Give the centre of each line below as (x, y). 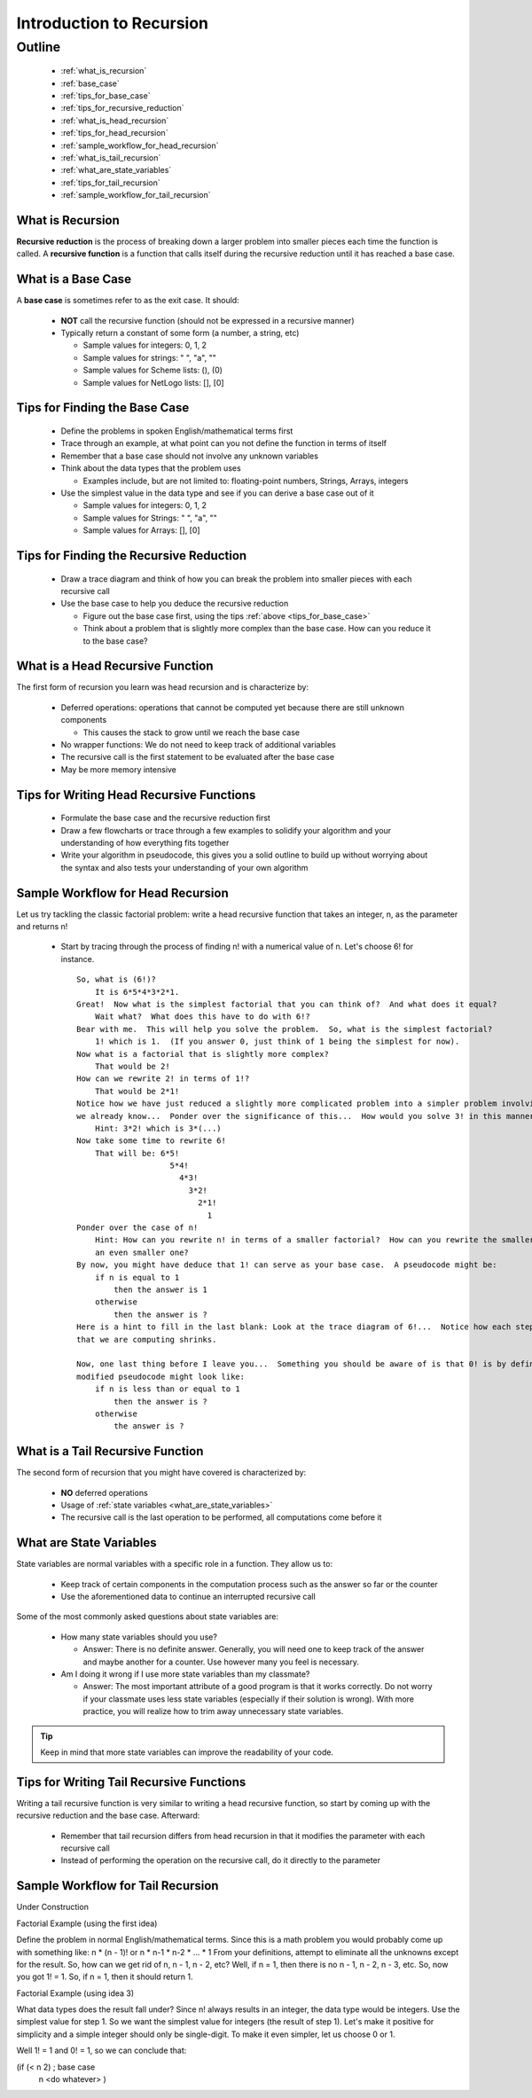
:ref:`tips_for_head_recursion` (114, 133)
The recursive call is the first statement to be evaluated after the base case (198, 757)
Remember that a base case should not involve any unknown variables (190, 456)
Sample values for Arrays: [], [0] (141, 530)
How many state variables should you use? (139, 1637)
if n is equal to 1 (137, 1277)
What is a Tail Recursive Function (110, 1451)
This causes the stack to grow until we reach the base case (192, 732)
